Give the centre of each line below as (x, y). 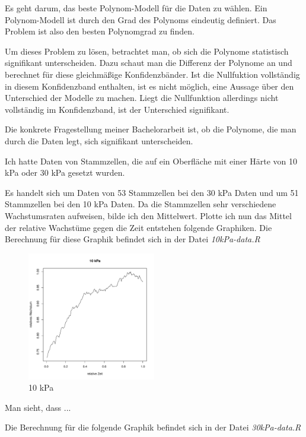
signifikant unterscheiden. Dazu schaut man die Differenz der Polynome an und (149, 63)
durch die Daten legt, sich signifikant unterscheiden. (99, 140)
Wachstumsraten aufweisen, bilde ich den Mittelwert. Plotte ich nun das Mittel (148, 215)
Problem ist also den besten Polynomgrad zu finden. (100, 31)
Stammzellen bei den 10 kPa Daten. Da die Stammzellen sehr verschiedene (141, 204)
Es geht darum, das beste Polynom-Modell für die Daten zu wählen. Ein (136, 8)
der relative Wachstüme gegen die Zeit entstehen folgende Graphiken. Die (138, 227)
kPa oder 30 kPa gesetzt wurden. (65, 172)
